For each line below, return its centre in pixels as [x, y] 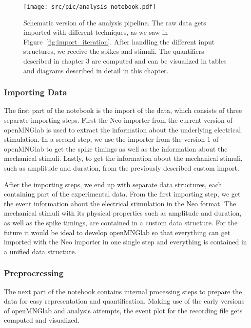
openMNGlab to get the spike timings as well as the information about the [116, 148]
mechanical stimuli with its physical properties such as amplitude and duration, [123, 213]
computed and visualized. [42, 320]
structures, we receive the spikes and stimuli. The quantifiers [114, 51]
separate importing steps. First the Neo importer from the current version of [118, 120]
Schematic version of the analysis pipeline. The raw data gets [115, 22]
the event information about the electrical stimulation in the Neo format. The [120, 203]
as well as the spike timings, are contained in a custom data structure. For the [121, 222]
